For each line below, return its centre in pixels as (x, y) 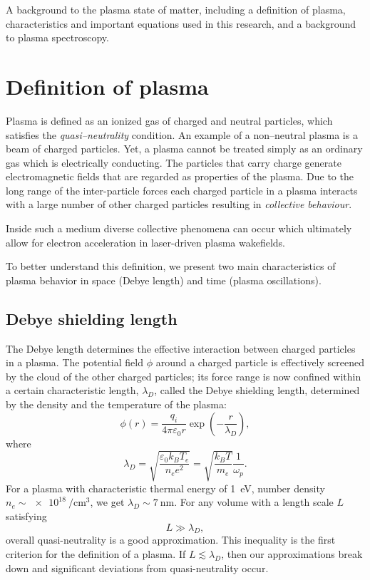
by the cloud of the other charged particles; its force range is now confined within (184, 376)
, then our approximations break (292, 553)
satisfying (26, 516)
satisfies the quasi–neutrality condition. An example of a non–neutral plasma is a (182, 134)
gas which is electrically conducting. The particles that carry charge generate (174, 162)
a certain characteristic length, (72, 390)
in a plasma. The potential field (74, 362)
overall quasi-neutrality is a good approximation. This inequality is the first (171, 540)
